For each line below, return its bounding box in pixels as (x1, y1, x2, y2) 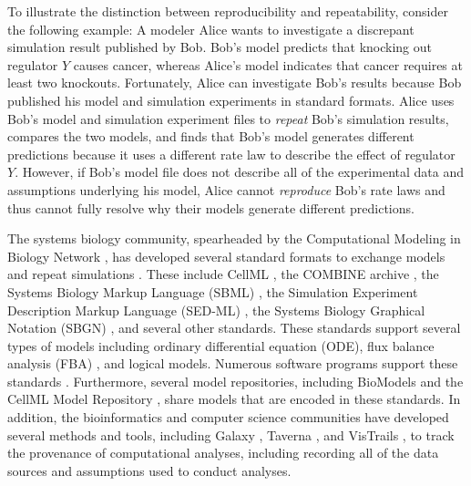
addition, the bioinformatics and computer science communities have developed (7, 408, 449, 427)
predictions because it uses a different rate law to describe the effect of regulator (7, 144, 456, 163)
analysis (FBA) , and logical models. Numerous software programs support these (7, 354, 458, 373)
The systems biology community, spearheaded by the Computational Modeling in (7, 229, 461, 248)
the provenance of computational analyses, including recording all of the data (7, 443, 439, 462)
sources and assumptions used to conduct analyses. (7, 460, 292, 480)
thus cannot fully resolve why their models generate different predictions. (7, 198, 415, 217)
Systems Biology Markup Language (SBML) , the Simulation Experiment (7, 282, 418, 301)
